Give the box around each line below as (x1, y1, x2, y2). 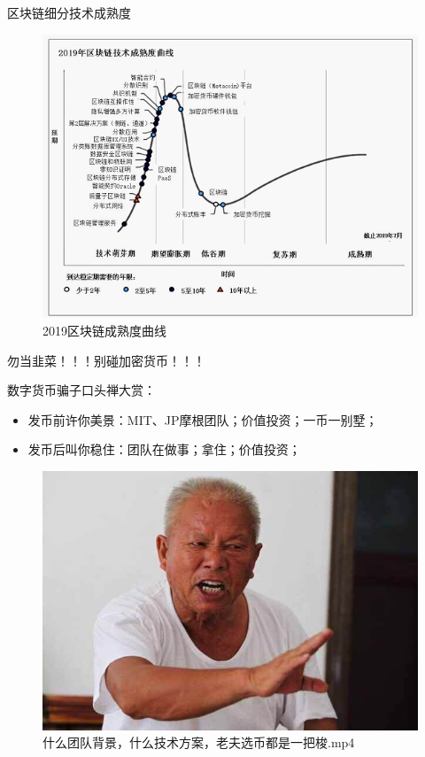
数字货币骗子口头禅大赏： (7, 381, 156, 399)
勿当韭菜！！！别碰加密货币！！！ (7, 351, 205, 369)
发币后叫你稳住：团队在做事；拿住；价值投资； (27, 440, 301, 459)
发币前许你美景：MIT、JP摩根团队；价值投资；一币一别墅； (27, 410, 378, 429)
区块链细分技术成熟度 (7, 4, 131, 21)
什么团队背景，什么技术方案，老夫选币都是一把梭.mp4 (42, 733, 355, 752)
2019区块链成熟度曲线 (42, 321, 166, 340)
